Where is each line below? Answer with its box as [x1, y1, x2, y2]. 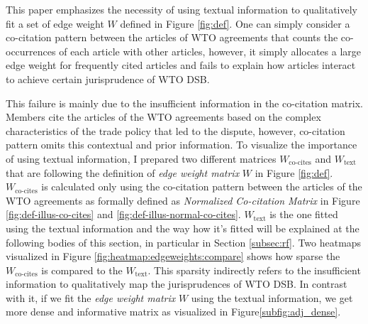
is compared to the [41, 262, 123, 277]
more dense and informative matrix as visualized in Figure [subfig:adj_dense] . [6, 304, 341, 319]
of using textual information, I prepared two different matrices [6, 151, 277, 166]
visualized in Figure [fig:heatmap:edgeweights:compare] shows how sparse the [6, 249, 340, 264]
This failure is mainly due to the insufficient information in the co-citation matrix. [6, 95, 363, 110]
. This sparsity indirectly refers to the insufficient [147, 262, 361, 277]
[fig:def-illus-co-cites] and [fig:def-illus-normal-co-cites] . [6, 207, 241, 222]
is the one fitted [269, 207, 338, 222]
